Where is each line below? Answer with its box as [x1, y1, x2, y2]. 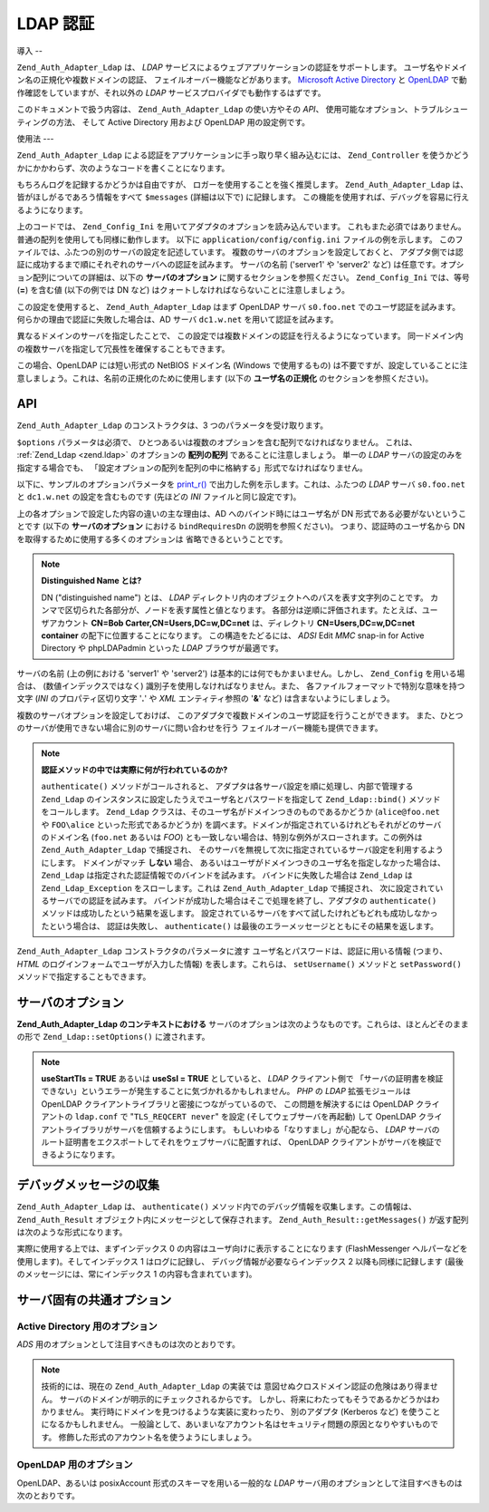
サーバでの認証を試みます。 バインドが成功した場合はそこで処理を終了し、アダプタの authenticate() [48, 895, 437, 906]
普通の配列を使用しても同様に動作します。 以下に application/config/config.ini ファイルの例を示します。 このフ [16, 234, 464, 245]
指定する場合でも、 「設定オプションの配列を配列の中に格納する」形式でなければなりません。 [16, 462, 369, 473]
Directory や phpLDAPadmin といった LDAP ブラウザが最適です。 [41, 643, 284, 654]
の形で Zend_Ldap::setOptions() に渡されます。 [16, 1032, 210, 1042]
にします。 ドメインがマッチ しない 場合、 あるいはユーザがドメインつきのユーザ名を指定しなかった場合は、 [41, 857, 446, 867]
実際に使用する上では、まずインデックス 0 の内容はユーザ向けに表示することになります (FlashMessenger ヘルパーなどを [16, 1243, 468, 1255]
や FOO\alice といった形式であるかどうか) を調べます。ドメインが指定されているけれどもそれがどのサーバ [41, 819, 442, 829]
